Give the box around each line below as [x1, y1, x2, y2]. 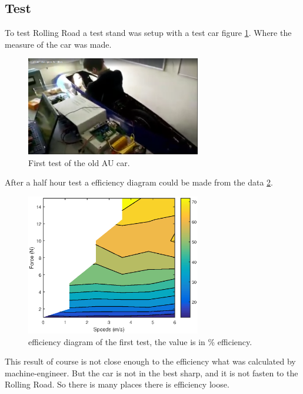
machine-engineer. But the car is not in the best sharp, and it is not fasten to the [5, 366, 298, 379]
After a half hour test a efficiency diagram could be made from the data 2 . [5, 176, 274, 188]
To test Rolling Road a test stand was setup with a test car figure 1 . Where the [5, 27, 292, 39]
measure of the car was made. [5, 38, 112, 50]
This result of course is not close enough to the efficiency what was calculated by [5, 355, 296, 367]
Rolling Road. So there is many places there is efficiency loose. [5, 378, 229, 390]
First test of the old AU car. [28, 156, 130, 168]
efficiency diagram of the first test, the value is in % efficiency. [28, 335, 252, 347]
